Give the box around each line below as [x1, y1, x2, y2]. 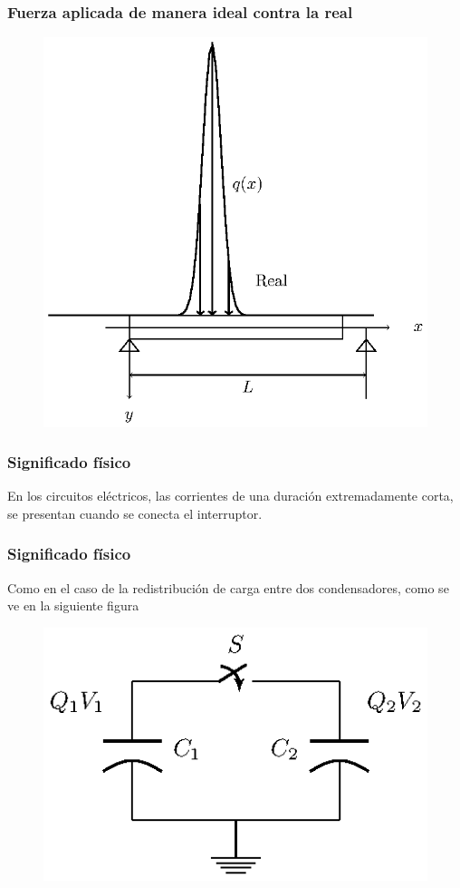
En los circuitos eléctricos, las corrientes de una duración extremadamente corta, [7, 486, 454, 505]
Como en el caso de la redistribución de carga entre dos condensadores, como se [7, 578, 449, 597]
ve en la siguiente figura [7, 596, 139, 615]
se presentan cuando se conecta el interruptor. [7, 503, 263, 522]
